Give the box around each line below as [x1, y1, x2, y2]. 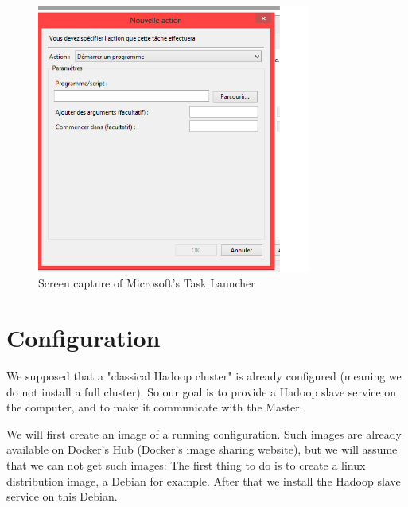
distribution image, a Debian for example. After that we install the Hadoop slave [6, 472, 401, 489]
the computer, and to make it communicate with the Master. [6, 399, 303, 415]
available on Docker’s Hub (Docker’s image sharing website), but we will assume [6, 441, 398, 458]
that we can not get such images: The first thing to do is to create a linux [6, 457, 366, 474]
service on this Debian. [6, 488, 118, 505]
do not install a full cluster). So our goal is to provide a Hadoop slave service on [6, 383, 397, 400]
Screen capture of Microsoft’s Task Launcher [38, 275, 255, 291]
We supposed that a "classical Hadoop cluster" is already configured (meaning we [6, 368, 402, 384]
